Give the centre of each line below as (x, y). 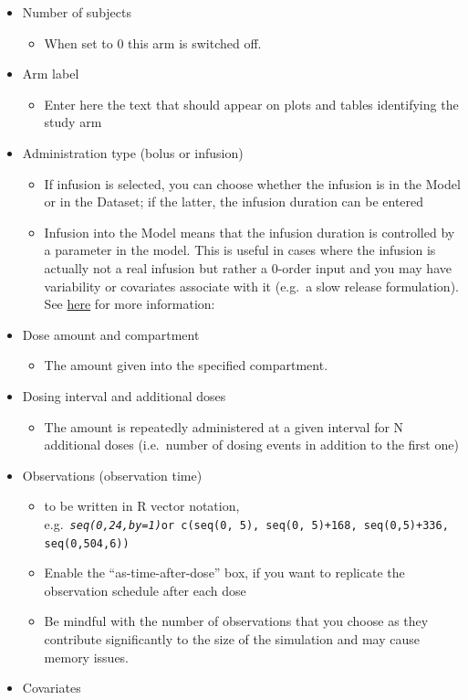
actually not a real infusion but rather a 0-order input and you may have (248, 267)
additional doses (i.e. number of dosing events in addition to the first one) (251, 445)
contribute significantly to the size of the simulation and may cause (232, 638)
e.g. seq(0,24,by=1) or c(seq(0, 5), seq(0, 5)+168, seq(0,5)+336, (246, 523)
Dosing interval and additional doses (124, 395)
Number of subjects (77, 12)
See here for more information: (130, 304)
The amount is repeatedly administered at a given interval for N (224, 426)
